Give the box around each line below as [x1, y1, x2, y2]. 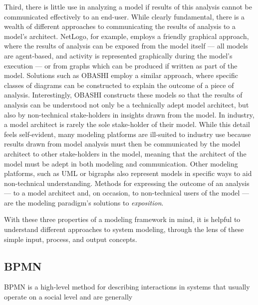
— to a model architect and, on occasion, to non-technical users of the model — [4, 187, 250, 198]
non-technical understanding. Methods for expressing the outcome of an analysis [4, 177, 250, 188]
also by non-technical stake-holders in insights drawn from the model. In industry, [4, 109, 255, 119]
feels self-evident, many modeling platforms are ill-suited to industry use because [4, 128, 251, 139]
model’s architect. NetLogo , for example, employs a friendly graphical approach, [4, 30, 249, 41]
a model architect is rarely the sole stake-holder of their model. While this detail [4, 119, 250, 129]
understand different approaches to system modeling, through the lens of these [4, 224, 244, 234]
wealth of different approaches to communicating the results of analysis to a [4, 21, 236, 31]
